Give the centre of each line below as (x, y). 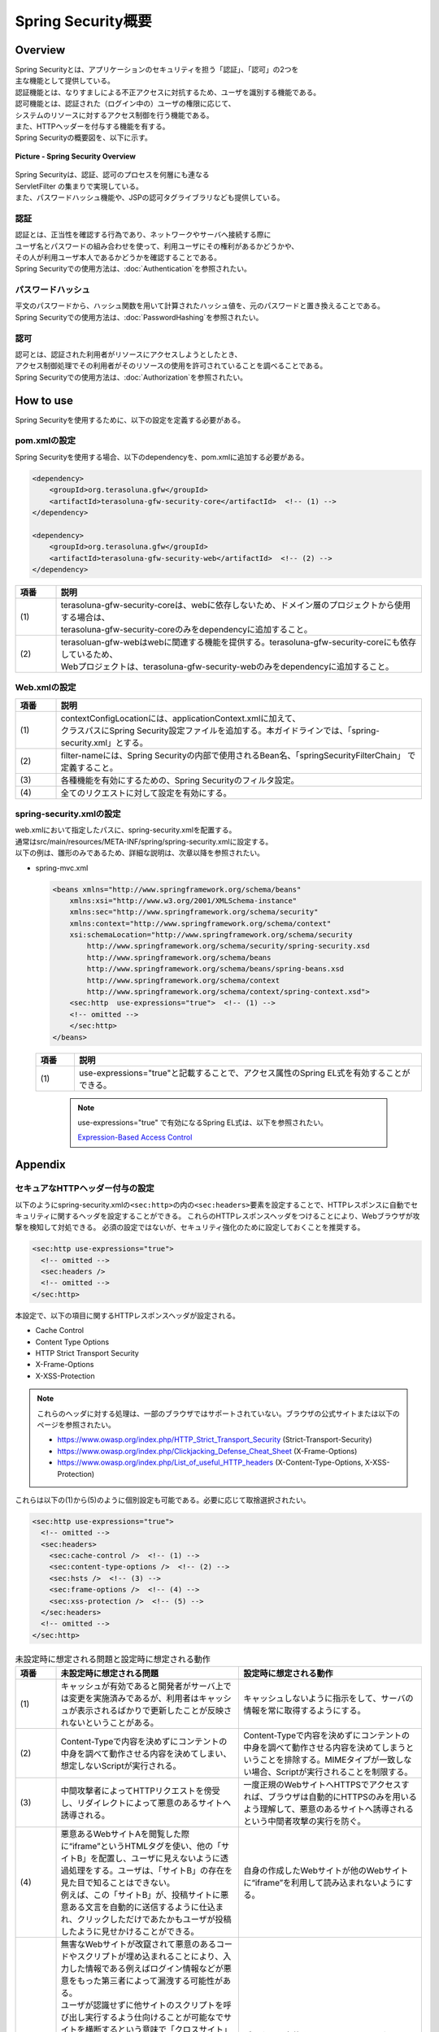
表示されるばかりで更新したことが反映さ (154, 1711)
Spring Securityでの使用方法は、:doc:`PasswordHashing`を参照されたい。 (139, 317)
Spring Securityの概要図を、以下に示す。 (83, 137)
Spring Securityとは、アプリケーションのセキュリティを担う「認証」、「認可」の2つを (157, 70)
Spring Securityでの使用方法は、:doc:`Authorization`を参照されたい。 (131, 377)
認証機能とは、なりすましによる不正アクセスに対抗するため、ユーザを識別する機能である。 (168, 92)
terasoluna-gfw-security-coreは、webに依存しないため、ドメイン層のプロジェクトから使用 (236, 605)
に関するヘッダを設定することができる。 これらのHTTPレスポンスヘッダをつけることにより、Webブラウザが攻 (235, 1216)
